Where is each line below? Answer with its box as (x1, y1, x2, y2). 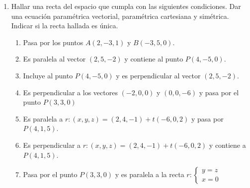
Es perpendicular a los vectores (23, 87, 118, 97)
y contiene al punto (124, 54, 183, 64)
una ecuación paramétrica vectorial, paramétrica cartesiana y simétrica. (11, 10, 229, 21)
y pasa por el (199, 87, 239, 97)
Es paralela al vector (23, 54, 86, 64)
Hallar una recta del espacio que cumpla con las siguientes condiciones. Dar (11, 1, 241, 11)
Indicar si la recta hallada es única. (11, 20, 118, 31)
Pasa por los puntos (23, 37, 83, 47)
